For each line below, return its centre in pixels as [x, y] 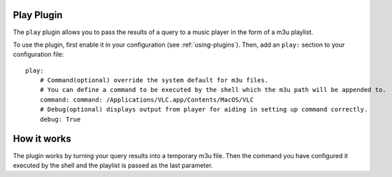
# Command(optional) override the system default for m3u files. [154, 80]
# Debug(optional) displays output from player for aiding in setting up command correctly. [204, 109]
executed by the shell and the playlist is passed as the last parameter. [113, 165]
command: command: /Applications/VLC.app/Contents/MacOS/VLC [147, 100]
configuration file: [38, 54]
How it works [42, 139]
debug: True [60, 119]
